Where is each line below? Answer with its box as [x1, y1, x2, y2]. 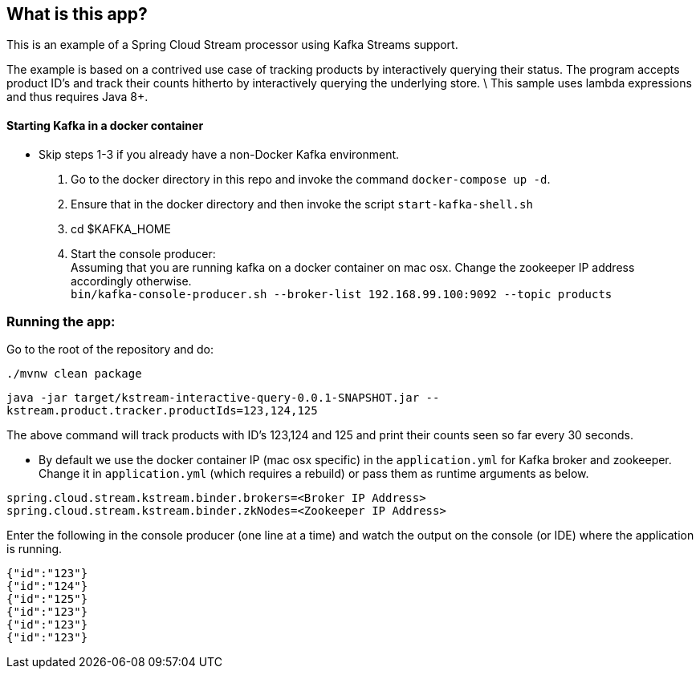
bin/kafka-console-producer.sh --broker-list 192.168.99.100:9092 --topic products [71, 287, 612, 301]
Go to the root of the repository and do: [6, 342, 214, 357]
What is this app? [6, 4, 148, 24]
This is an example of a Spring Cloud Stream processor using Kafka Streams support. [6, 38, 458, 52]
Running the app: [6, 313, 116, 330]
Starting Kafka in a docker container [6, 119, 204, 133]
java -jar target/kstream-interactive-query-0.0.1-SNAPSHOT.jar [6, 391, 420, 405]
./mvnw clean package [6, 367, 142, 381]
